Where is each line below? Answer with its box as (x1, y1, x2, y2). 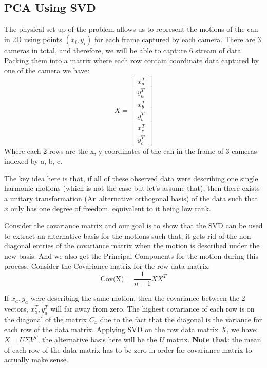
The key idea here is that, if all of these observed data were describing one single (4, 172, 258, 183)
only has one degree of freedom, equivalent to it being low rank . (10, 203, 211, 214)
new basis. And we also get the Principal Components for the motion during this (4, 250, 258, 261)
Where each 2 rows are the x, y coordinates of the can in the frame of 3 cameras (4, 145, 257, 156)
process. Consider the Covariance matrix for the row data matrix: (4, 260, 211, 271)
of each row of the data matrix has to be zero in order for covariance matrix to (4, 344, 252, 355)
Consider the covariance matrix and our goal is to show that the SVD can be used (4, 220, 263, 231)
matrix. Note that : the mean (166, 334, 261, 345)
